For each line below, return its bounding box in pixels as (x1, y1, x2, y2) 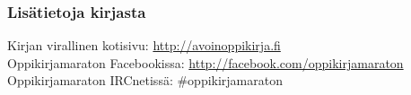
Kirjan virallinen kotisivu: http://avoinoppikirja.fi (7, 36, 281, 55)
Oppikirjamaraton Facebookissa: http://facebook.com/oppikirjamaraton (7, 53, 404, 72)
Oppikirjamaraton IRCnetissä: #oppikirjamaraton (7, 71, 284, 90)
